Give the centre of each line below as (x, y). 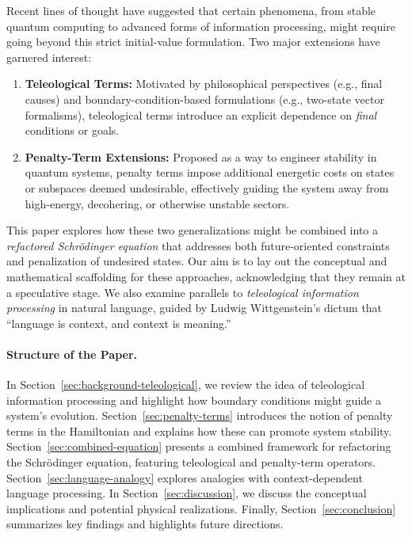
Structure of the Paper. (72, 354)
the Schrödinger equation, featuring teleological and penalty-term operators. (191, 462)
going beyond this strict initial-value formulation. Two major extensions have (193, 42)
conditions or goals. (72, 130)
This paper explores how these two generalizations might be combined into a (192, 230)
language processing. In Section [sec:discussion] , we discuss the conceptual (187, 493)
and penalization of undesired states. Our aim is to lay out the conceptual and (197, 261)
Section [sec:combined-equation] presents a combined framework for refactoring (199, 446)
